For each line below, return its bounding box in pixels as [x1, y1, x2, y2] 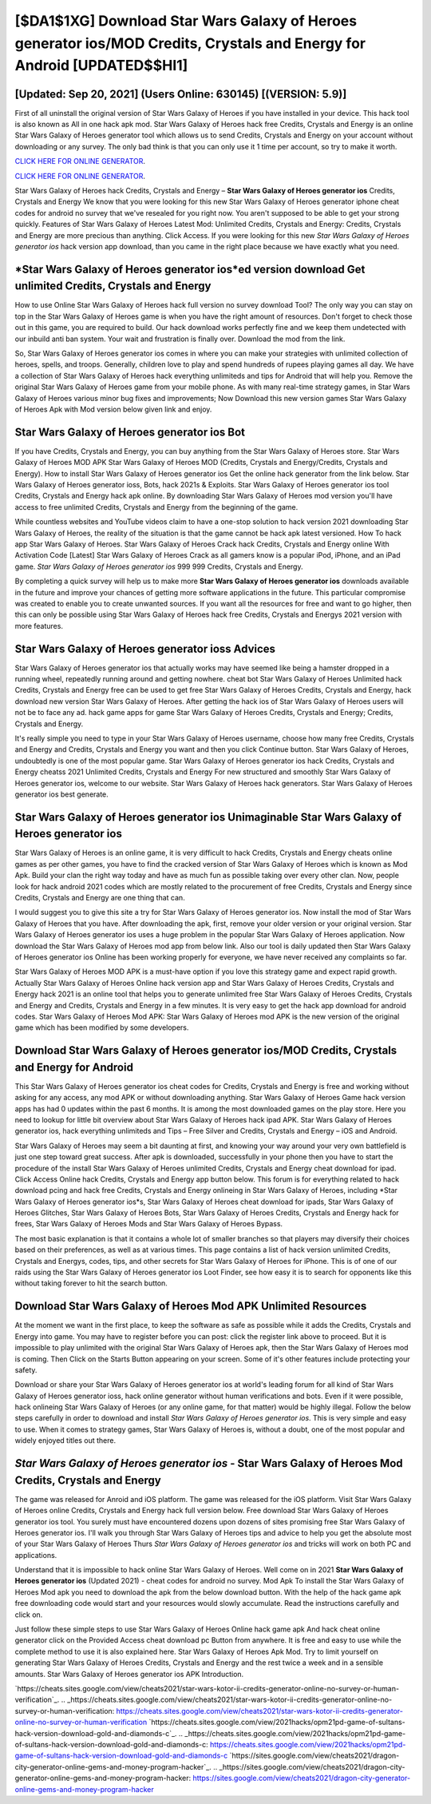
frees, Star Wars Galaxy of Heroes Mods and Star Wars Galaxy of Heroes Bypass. [14, 1219, 283, 1229]
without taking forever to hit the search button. [14, 1278, 168, 1288]
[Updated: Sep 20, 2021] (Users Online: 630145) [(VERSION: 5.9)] [14, 87, 347, 101]
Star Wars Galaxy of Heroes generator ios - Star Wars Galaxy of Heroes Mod [14, 1456, 403, 1470]
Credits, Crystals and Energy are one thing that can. [14, 893, 185, 902]
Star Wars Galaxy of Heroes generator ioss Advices [14, 642, 275, 655]
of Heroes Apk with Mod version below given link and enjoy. [14, 404, 212, 414]
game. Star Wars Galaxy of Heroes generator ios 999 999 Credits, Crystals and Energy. [14, 562, 303, 571]
